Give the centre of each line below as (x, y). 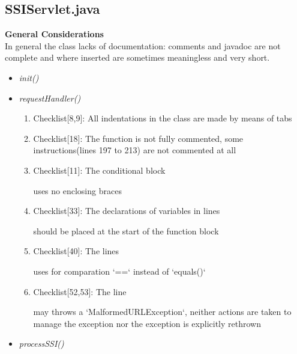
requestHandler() (50, 98)
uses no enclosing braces (77, 190)
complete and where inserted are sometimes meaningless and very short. (137, 57)
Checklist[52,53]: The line (80, 291)
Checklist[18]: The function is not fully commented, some (138, 138)
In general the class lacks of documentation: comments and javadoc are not (143, 45)
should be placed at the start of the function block (126, 230)
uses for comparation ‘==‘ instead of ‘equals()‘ (119, 271)
